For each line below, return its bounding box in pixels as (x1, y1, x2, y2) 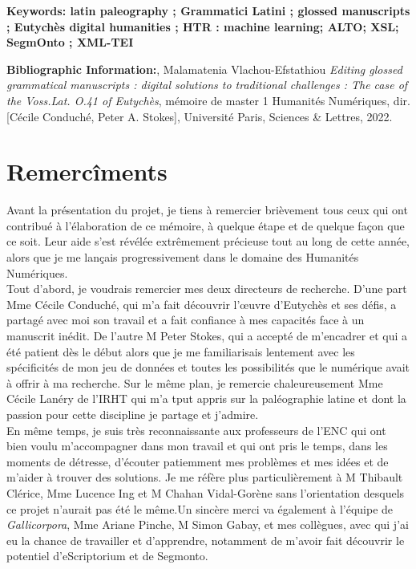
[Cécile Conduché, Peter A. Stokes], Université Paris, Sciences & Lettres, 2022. (6, 108, 393, 124)
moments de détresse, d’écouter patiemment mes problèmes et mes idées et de (6, 453, 389, 469)
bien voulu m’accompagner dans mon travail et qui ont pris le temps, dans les (6, 437, 388, 454)
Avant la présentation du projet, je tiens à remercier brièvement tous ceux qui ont (6, 201, 408, 218)
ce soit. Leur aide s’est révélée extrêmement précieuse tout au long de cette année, (6, 233, 410, 250)
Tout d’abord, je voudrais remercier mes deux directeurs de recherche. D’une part (6, 280, 407, 297)
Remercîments (6, 155, 168, 188)
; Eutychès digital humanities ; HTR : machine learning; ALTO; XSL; (6, 18, 399, 35)
